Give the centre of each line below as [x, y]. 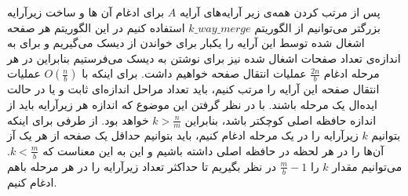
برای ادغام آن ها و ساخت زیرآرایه [86, 12]
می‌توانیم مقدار [367, 166]
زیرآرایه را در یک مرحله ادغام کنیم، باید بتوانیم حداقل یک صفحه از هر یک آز [183, 135]
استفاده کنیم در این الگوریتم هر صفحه [96, 27]
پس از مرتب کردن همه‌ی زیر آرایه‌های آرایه [280, 12]
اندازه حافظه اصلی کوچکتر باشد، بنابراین [280, 120]
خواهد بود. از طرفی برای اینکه [78, 120]
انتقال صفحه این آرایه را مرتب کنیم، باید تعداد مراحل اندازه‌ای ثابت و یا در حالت [193, 89]
